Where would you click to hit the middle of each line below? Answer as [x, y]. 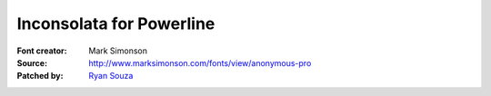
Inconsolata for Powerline [116, 24]
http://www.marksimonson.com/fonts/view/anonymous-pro [200, 62]
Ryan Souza [111, 76]
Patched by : [40, 76]
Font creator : [42, 51]
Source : [32, 62]
